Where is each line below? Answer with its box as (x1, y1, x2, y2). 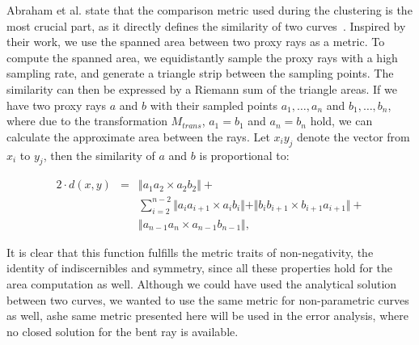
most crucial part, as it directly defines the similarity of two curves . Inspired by (6, 17, 406, 34)
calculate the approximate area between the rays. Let (6, 128, 270, 145)
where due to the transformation (6, 112, 167, 129)
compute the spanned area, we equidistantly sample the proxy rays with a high (6, 48, 398, 65)
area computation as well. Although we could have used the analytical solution (6, 275, 397, 292)
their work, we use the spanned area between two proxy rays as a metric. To (6, 33, 385, 50)
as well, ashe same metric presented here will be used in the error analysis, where (6, 307, 408, 324)
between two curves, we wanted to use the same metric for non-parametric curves (6, 291, 409, 308)
